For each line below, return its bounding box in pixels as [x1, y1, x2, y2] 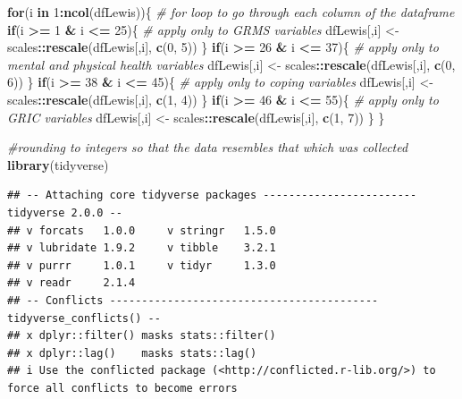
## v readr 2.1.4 [7, 276, 136, 290]
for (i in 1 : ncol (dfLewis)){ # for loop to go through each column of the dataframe [7, 3, 455, 21]
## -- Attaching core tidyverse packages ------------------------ [7, 189, 417, 202]
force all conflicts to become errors [7, 381, 238, 395]
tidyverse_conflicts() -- [7, 311, 161, 325]
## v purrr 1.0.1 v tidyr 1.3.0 [7, 259, 276, 272]
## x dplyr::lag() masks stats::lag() [7, 346, 257, 360]
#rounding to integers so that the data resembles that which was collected [7, 138, 408, 157]
